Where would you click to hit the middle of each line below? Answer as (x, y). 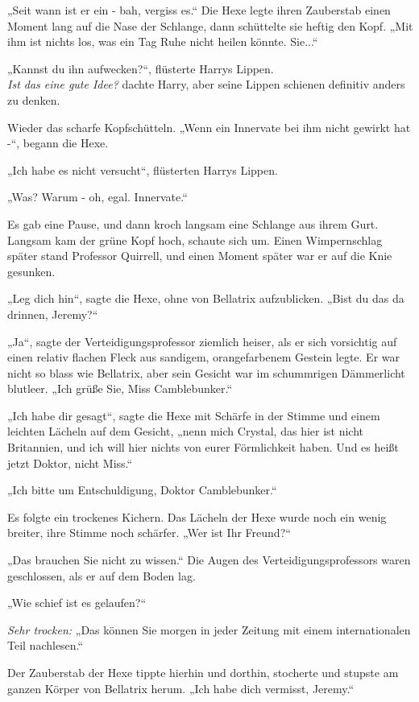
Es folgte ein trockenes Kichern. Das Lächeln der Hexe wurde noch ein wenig (197, 516)
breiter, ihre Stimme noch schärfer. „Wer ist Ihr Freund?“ (149, 533)
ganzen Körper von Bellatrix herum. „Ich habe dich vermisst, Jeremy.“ (181, 688)
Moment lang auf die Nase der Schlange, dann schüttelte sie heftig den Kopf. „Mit (210, 25)
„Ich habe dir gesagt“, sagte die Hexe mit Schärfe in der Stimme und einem (194, 415)
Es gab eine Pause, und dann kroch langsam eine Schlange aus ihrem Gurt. (193, 223)
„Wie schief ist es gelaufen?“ (77, 603)
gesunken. (31, 271)
